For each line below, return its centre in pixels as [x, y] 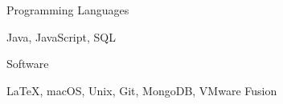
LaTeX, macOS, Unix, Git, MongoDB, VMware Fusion [142, 90]
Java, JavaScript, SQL [61, 36]
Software [28, 64]
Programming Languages [68, 10]
